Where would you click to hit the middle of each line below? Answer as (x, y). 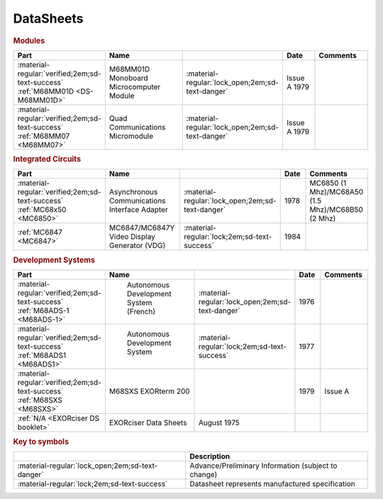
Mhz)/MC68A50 (337, 192)
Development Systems (54, 260)
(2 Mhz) (323, 218)
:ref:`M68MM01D (46, 91)
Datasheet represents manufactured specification (272, 483)
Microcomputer (135, 86)
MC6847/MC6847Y (142, 228)
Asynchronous (133, 192)
